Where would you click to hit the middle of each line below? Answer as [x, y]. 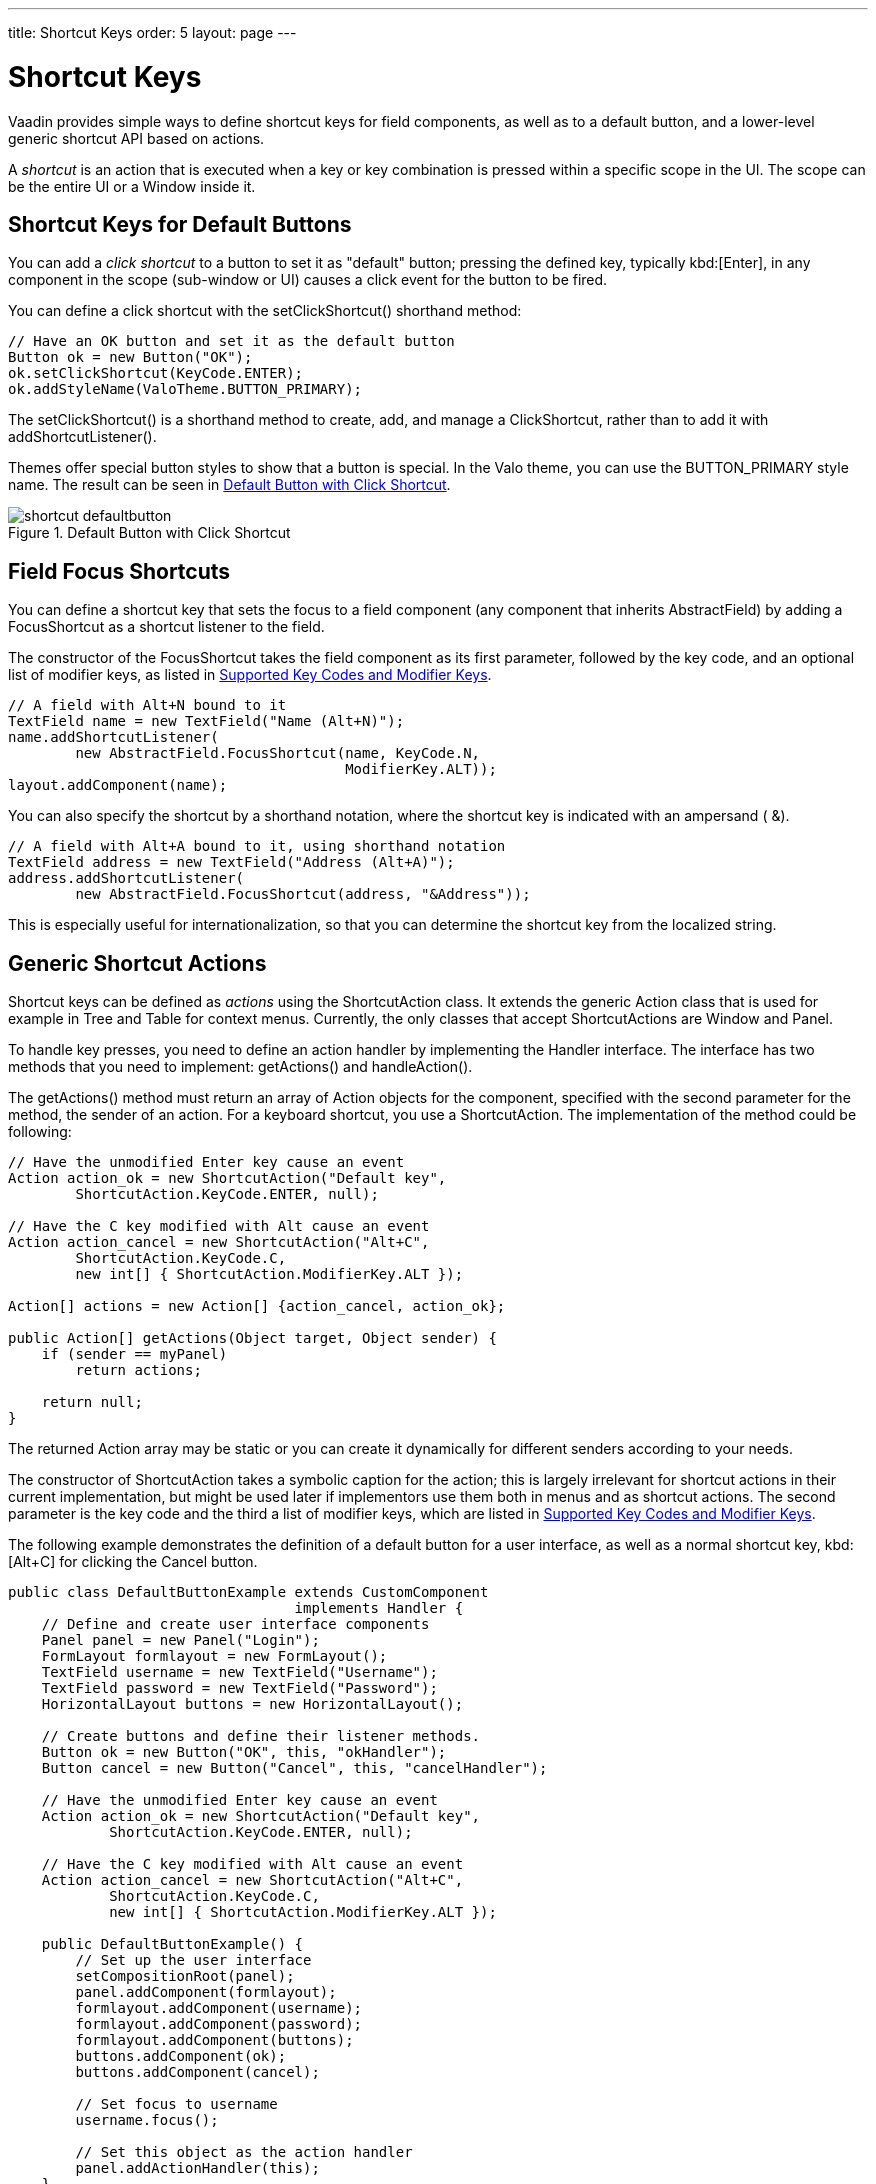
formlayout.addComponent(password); [219, 2024]
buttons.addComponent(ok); [181, 2056]
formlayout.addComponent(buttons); [214, 2040]
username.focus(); [147, 2120]
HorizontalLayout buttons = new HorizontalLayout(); [252, 1704]
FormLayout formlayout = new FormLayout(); [214, 1656]
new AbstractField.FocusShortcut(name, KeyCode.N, [278, 753]
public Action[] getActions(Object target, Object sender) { [252, 1338]
